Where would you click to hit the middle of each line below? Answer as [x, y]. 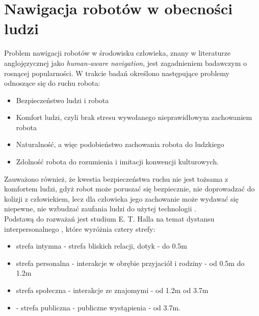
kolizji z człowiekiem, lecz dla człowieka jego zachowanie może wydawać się [121, 198]
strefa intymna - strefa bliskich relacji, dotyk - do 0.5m [101, 246]
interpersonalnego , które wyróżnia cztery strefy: [80, 228]
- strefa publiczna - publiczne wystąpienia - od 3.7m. [98, 307]
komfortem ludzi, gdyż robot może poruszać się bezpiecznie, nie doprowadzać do [129, 189]
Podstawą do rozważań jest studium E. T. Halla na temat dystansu [109, 219]
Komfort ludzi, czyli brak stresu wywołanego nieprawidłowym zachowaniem [134, 117]
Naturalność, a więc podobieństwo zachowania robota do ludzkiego [120, 144]
